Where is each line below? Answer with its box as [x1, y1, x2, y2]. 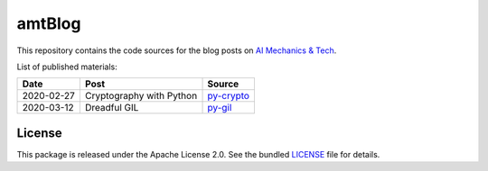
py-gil [207, 102, 232, 114]
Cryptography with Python [84, 90, 198, 103]
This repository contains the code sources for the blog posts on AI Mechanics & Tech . [16, 45, 337, 56]
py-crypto [207, 90, 250, 103]
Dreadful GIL [84, 102, 139, 114]
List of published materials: [16, 61, 117, 72]
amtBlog [16, 13, 81, 33]
